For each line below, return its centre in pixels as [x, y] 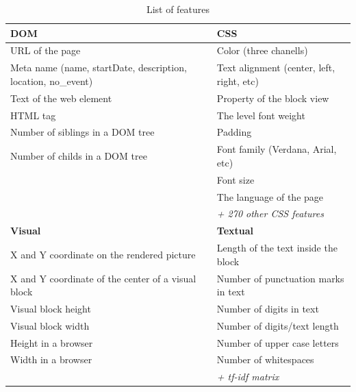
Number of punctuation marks [280, 278]
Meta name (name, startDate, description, [99, 68]
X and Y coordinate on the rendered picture [103, 254]
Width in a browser [51, 359]
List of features [178, 9]
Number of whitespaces [265, 359]
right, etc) [238, 81]
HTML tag [33, 115]
